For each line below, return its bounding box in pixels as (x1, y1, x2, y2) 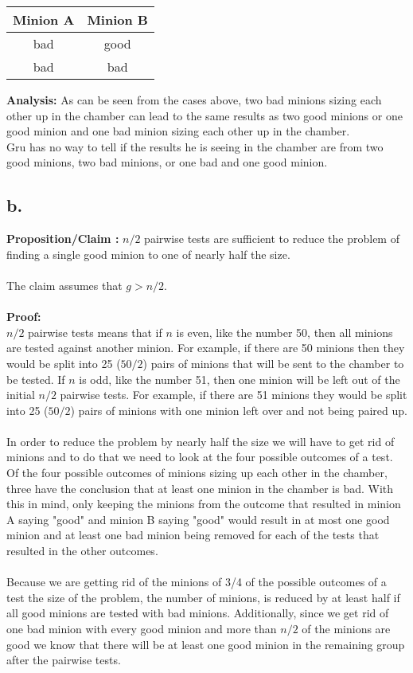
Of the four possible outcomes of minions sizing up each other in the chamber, (6, 464, 388, 481)
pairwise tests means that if (28, 323, 162, 340)
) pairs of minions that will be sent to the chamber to (142, 354, 404, 371)
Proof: (6, 308, 41, 325)
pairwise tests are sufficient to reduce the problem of (144, 230, 399, 247)
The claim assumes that (6, 276, 123, 293)
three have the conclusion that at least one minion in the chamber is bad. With (6, 479, 394, 496)
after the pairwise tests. (6, 651, 121, 668)
